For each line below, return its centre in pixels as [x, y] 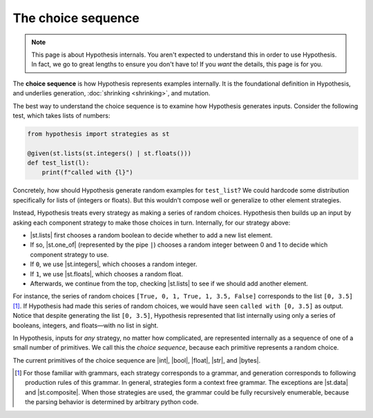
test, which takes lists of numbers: [61, 115]
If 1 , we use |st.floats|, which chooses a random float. [106, 274]
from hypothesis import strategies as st [98, 134]
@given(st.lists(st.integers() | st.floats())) [109, 153]
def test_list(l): [58, 163]
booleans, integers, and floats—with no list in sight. [86, 325]
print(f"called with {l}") [88, 172]
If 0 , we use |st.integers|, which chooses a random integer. [114, 264]
